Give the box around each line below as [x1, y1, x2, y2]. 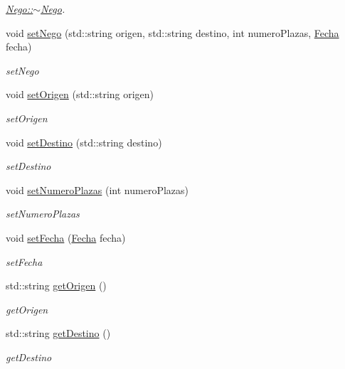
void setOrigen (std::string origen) [6, 87, 154, 102]
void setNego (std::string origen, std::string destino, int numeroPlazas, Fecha [6, 25, 339, 40]
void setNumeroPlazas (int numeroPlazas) [6, 182, 189, 197]
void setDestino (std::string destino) [6, 134, 162, 149]
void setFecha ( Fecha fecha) [6, 230, 126, 245]
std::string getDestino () [6, 326, 111, 341]
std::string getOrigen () [6, 278, 107, 293]
